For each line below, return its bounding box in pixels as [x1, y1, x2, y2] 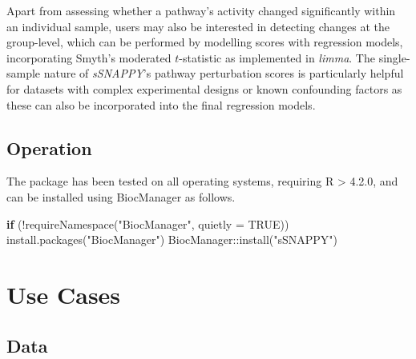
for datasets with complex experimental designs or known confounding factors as [6, 80, 402, 97]
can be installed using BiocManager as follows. [6, 188, 236, 205]
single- [378, 49, 410, 66]
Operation [6, 135, 92, 160]
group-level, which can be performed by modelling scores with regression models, [6, 34, 403, 50]
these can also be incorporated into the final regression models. [6, 96, 316, 113]
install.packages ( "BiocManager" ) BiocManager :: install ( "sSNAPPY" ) [6, 231, 338, 248]
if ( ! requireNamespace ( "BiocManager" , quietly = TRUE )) [6, 215, 289, 232]
